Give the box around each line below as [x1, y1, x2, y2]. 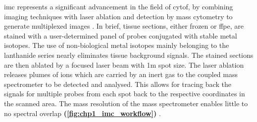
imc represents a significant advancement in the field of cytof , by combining [4, 1, 233, 11]
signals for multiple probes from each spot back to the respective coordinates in [4, 88, 245, 99]
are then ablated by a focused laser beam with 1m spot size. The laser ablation [4, 59, 244, 70]
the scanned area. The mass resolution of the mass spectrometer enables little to [4, 98, 248, 108]
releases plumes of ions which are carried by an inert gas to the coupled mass [4, 69, 238, 80]
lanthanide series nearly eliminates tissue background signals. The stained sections [4, 49, 254, 60]
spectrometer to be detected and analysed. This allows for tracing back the [4, 79, 231, 89]
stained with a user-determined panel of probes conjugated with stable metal [4, 30, 237, 41]
